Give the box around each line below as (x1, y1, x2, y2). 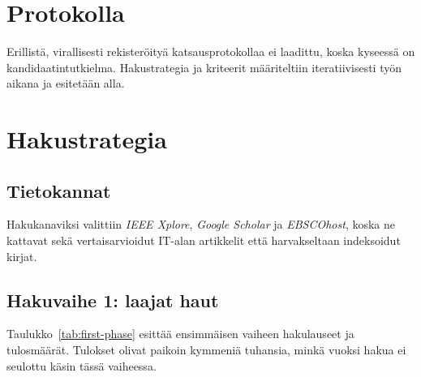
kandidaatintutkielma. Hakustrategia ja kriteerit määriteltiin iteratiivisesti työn (6, 58, 402, 75)
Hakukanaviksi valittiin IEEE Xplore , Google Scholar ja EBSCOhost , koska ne (6, 216, 395, 233)
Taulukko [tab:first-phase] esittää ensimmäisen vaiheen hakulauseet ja (6, 325, 354, 342)
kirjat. (6, 247, 37, 264)
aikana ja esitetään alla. (6, 75, 125, 92)
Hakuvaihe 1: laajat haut (6, 287, 219, 312)
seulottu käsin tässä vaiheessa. (6, 357, 157, 374)
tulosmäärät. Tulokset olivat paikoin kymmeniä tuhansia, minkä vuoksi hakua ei (6, 341, 406, 358)
